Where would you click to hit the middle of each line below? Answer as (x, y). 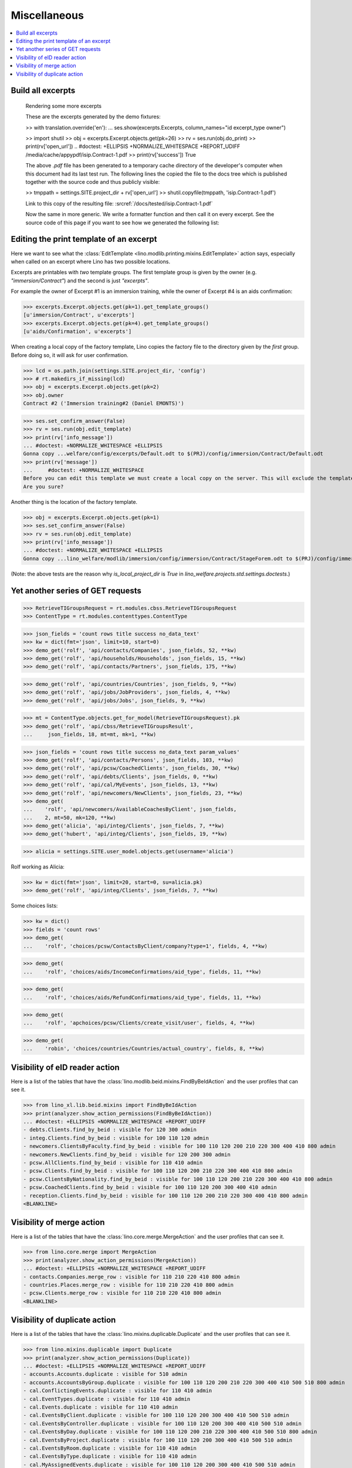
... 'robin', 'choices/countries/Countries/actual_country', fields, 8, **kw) (144, 1049)
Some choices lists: (34, 906)
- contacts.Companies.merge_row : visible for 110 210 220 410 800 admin (131, 1277)
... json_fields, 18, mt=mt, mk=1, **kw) (90, 734)
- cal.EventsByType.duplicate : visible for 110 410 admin (110, 1457)
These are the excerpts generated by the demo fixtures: (93, 117)
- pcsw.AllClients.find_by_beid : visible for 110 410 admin (113, 1163)
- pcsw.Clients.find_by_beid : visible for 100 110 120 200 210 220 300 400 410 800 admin (158, 1171)
